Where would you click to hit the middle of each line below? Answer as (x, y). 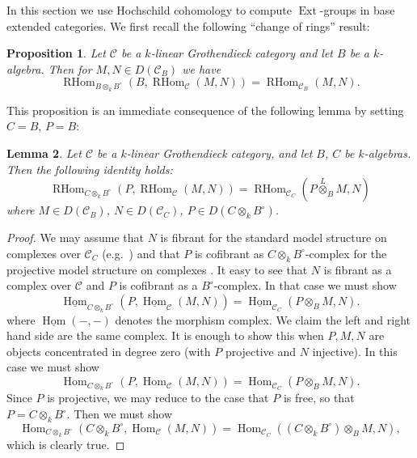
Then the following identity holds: (90, 169)
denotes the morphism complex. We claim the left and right (263, 319)
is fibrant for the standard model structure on (274, 237)
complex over (39, 285)
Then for (70, 68)
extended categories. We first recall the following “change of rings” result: (188, 25)
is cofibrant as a (158, 285)
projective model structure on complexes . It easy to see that (157, 269)
